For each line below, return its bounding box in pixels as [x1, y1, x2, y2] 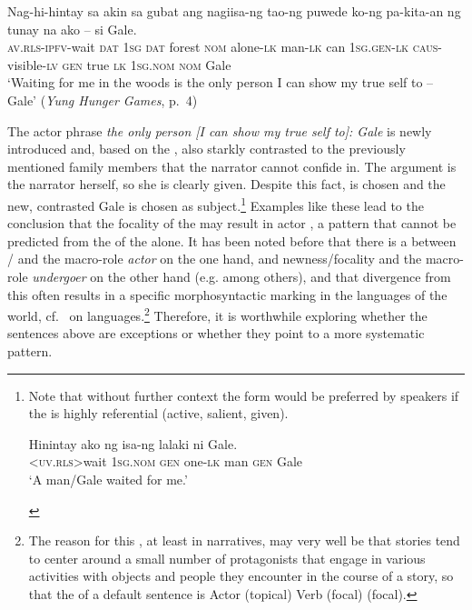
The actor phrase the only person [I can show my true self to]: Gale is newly [7, 121, 432, 140]
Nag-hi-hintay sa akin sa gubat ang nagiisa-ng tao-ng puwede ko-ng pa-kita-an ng [7, 2, 461, 20]
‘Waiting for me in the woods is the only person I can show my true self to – [7, 73, 434, 92]
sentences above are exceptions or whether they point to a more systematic [7, 324, 425, 343]
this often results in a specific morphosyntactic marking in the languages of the [7, 285, 447, 304]
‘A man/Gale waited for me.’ [28, 469, 188, 488]
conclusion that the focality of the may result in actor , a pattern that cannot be [7, 214, 457, 233]
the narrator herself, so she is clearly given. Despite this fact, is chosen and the [7, 175, 446, 194]
